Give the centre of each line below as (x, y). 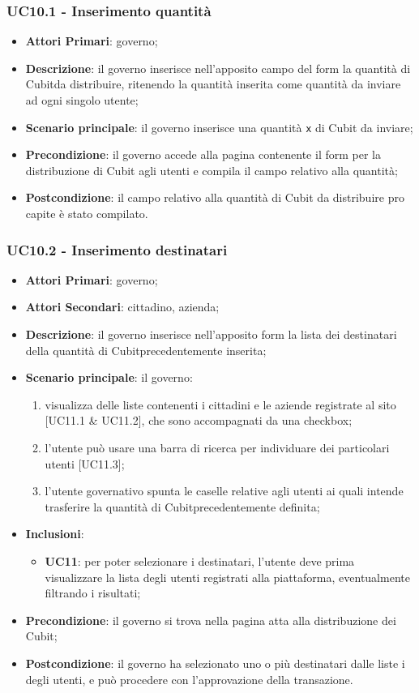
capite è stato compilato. (87, 214)
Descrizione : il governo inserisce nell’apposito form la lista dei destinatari (211, 334)
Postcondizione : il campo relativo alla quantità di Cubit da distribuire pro (215, 197)
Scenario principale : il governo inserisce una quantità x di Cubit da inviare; (219, 127)
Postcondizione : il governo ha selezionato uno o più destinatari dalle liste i (215, 663)
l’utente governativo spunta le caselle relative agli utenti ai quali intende (224, 491)
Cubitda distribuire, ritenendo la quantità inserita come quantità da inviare (213, 84)
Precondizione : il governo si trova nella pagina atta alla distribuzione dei (211, 620)
